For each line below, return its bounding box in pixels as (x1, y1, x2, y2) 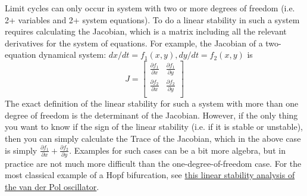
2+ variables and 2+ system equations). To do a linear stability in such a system (5, 13, 300, 26)
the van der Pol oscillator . (5, 181, 99, 192)
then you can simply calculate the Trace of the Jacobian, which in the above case (5, 132, 301, 144)
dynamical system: (39, 48, 106, 61)
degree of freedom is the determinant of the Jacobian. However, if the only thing (5, 108, 298, 121)
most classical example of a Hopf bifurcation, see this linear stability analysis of (5, 169, 295, 181)
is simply (5, 144, 37, 156)
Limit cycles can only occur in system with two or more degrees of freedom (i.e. (5, 2, 295, 14)
